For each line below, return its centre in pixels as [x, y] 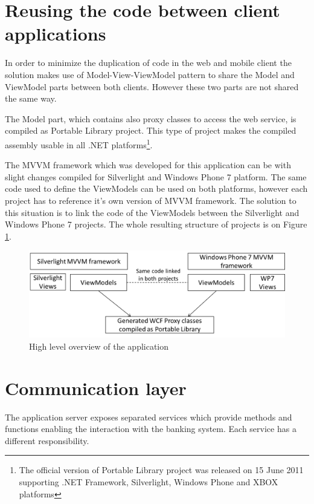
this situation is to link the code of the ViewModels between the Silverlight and [152, 212]
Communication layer [96, 388]
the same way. [31, 98]
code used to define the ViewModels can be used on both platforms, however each [156, 188]
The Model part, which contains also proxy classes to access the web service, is [151, 118]
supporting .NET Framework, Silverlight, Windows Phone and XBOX [149, 482]
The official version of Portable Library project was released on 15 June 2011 [161, 470]
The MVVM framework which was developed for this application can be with [148, 165]
